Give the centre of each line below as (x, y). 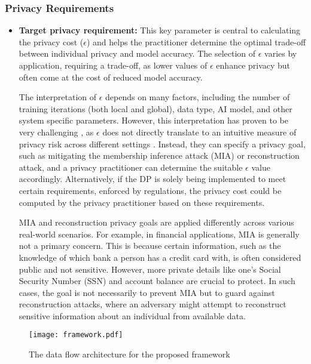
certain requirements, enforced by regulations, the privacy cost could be (150, 190)
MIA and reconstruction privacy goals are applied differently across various (156, 222)
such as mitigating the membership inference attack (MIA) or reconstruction (159, 155)
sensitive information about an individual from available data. (132, 315)
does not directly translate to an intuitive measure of (199, 132)
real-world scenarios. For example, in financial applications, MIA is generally (159, 234)
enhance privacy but (253, 65)
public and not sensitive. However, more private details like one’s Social (150, 269)
